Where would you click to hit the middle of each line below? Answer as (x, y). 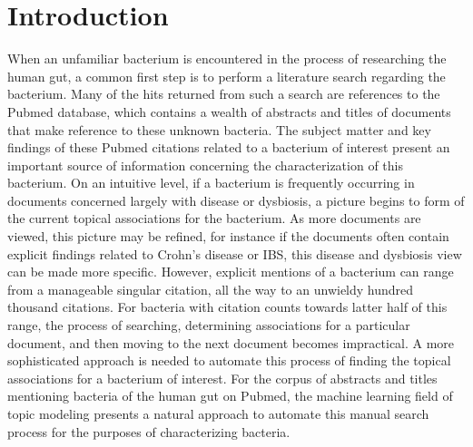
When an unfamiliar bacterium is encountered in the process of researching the (227, 58)
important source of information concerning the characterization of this (205, 165)
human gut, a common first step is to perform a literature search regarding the (227, 76)
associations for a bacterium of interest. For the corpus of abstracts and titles (222, 378)
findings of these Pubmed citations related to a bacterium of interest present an (229, 147)
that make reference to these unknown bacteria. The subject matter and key (219, 129)
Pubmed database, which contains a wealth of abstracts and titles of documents (229, 111)
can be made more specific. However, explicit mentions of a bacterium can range (231, 272)
